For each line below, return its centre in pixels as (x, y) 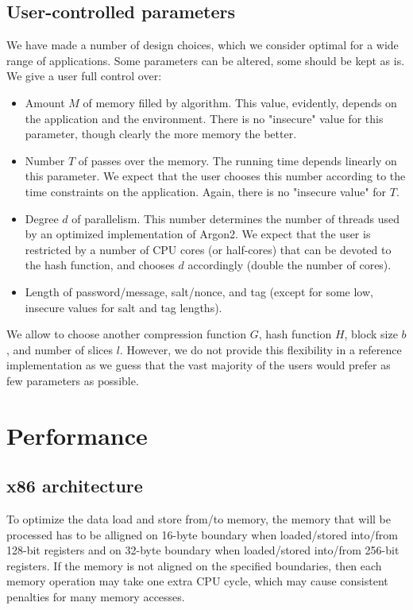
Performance (77, 435)
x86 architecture (75, 486)
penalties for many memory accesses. (96, 597)
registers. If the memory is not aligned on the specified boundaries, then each (194, 565)
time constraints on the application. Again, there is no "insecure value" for (206, 191)
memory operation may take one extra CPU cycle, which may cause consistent (197, 581)
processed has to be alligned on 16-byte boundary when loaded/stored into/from (202, 534)
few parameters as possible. (73, 380)
